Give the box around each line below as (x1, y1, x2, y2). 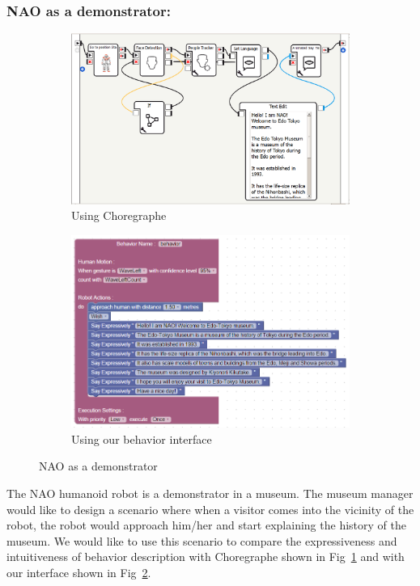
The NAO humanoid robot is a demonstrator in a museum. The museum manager (6, 485, 414, 501)
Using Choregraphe (71, 207, 167, 224)
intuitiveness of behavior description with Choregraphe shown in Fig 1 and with (6, 548, 405, 565)
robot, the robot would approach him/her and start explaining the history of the (6, 516, 406, 533)
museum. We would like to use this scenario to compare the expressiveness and (6, 532, 397, 549)
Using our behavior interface (71, 430, 212, 447)
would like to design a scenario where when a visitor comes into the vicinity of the (6, 500, 414, 517)
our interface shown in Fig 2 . (6, 563, 151, 580)
